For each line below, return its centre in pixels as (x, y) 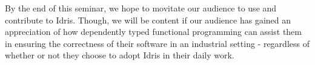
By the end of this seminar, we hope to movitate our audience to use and (141, 8)
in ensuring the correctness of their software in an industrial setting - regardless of (157, 43)
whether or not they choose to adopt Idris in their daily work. (120, 55)
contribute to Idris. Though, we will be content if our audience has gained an (148, 20)
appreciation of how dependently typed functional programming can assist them (153, 32)
